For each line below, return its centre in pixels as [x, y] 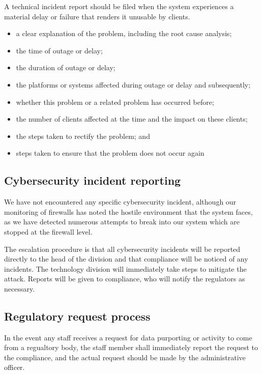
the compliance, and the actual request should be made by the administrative [125, 357]
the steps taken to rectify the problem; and [83, 136]
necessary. [20, 288]
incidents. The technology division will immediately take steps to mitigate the [125, 268]
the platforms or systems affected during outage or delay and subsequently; [133, 84]
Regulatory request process [77, 316]
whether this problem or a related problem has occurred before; [115, 102]
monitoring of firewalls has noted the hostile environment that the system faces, [128, 211]
